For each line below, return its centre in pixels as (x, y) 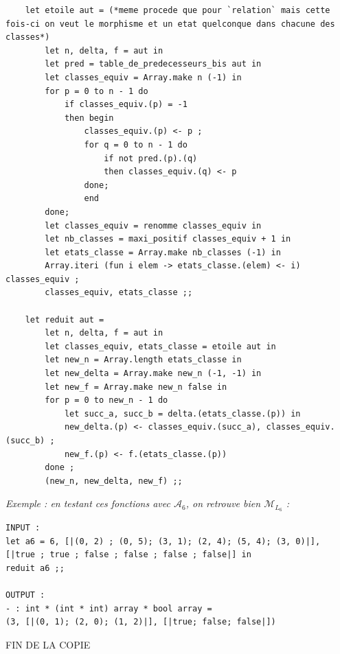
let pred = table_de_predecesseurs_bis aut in (153, 64)
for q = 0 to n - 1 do (136, 144)
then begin (89, 118)
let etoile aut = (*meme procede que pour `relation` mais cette (178, 10)
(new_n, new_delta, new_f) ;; (114, 481)
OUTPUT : (25, 595)
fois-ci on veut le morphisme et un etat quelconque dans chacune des (170, 24)
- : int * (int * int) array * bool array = (109, 608)
